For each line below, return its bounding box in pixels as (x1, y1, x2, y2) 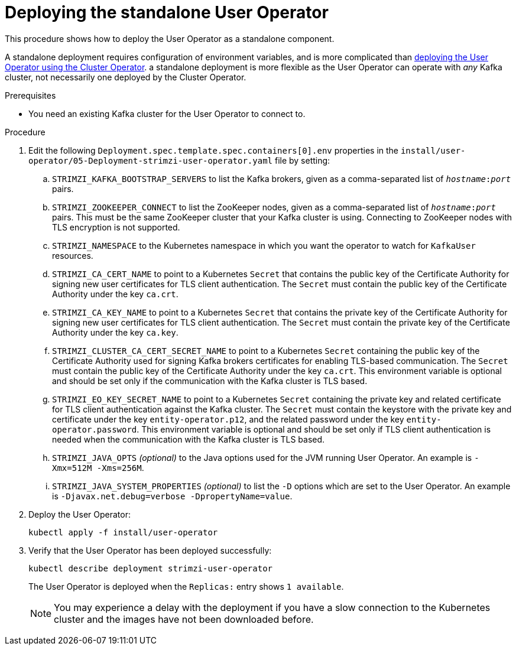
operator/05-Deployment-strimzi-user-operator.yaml (28, 155, 273, 165)
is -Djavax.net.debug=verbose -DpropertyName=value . (52, 490, 293, 501)
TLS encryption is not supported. (52, 222, 180, 232)
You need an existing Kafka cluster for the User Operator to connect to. (28, 108, 306, 119)
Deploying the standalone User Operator (5, 2, 329, 22)
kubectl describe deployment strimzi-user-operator (28, 563, 273, 573)
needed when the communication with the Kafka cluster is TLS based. (52, 434, 325, 444)
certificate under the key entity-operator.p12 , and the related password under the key (52, 414, 404, 424)
